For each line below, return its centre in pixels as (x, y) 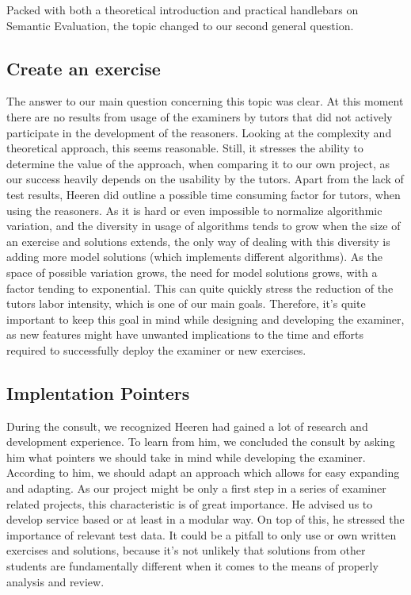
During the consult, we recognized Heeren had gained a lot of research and (187, 426)
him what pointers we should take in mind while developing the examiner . (186, 457)
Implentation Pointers (98, 392)
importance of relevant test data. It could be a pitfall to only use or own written (202, 534)
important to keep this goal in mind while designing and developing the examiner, (205, 319)
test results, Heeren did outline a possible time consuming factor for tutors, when (204, 194)
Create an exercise (84, 68)
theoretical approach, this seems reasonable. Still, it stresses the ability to (185, 148)
